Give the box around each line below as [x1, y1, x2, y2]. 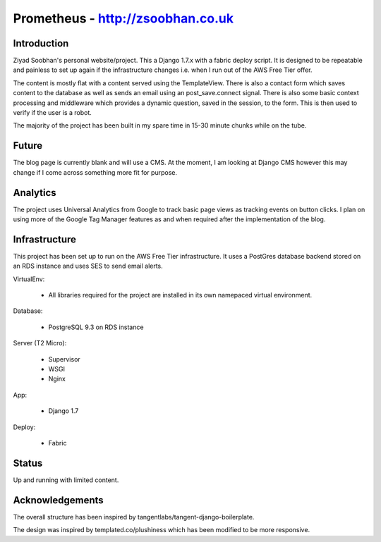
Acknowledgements [13, 494, 104, 506]
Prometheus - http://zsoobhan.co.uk [13, 11, 234, 26]
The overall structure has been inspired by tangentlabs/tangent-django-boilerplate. [13, 512, 255, 521]
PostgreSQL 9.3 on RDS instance [48, 323, 144, 331]
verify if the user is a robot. [13, 109, 92, 117]
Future [13, 140, 43, 152]
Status [13, 457, 43, 469]
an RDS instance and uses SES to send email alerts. [13, 261, 164, 271]
